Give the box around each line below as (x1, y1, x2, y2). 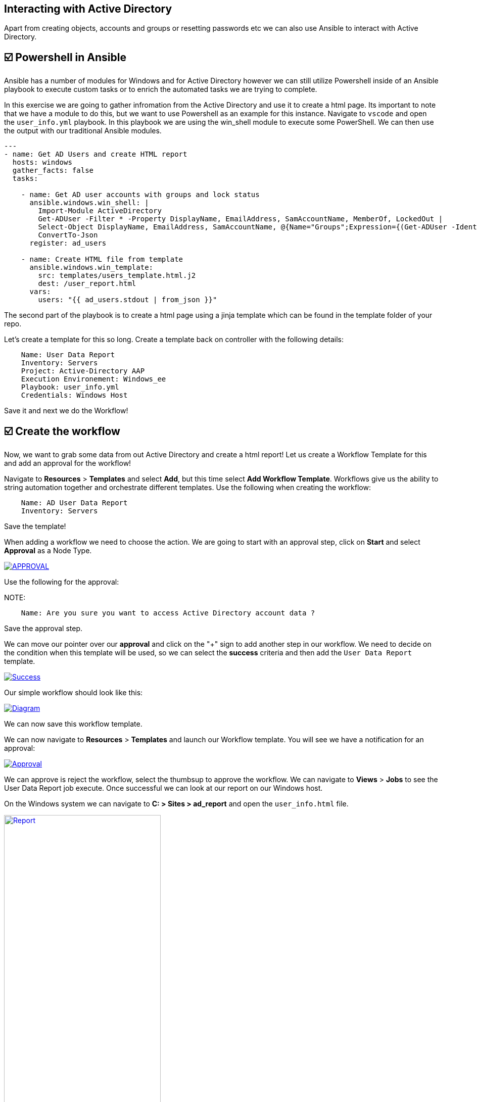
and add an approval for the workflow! (4, 459, 131, 468)
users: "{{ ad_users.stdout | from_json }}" (38, 296, 217, 304)
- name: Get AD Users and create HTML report (4, 150, 187, 159)
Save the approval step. (4, 624, 83, 633)
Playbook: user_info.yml (21, 383, 119, 392)
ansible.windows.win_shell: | (29, 199, 149, 207)
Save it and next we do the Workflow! (4, 406, 128, 415)
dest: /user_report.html (38, 279, 136, 288)
